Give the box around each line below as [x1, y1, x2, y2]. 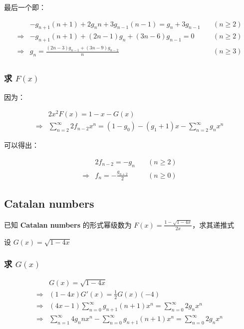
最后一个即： [4, 2, 46, 12]
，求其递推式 [192, 219, 235, 230]
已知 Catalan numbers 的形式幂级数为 [4, 219, 132, 230]
